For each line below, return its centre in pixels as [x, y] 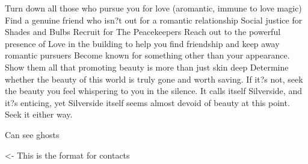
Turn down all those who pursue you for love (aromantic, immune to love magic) [153, 8]
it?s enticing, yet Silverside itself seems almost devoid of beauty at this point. [147, 102]
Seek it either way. [39, 114]
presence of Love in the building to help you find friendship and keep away [142, 43]
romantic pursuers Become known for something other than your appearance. [147, 55]
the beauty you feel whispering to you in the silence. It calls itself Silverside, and [153, 91]
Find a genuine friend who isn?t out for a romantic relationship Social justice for [154, 20]
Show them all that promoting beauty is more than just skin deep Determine [147, 67]
